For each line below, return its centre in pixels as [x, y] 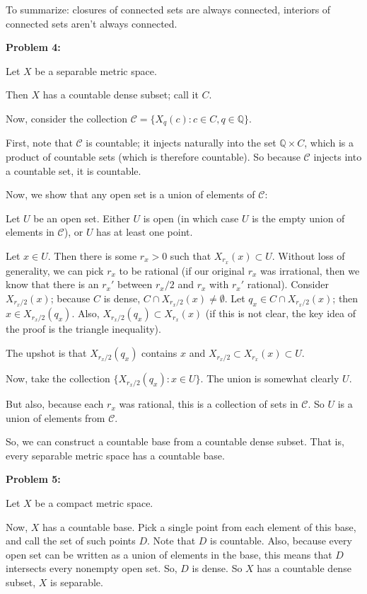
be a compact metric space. [94, 503]
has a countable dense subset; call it [121, 95]
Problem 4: [33, 47]
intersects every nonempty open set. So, [92, 568]
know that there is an [52, 284]
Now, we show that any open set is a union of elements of [130, 194]
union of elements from [56, 417]
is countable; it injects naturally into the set [181, 143]
